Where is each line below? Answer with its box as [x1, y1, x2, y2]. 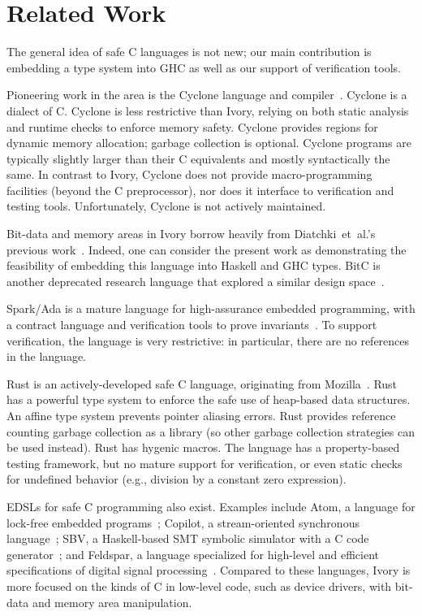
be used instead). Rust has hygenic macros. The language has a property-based [6, 439, 400, 456]
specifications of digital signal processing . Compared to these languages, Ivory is [6, 562, 411, 579]
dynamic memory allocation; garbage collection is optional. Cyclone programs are [6, 134, 411, 151]
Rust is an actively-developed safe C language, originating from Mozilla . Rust [6, 375, 398, 392]
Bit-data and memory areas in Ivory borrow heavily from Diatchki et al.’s [6, 225, 376, 242]
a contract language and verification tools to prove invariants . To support [6, 316, 377, 333]
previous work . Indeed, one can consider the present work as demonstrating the [6, 241, 407, 258]
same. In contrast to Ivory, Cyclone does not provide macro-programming [6, 166, 372, 183]
